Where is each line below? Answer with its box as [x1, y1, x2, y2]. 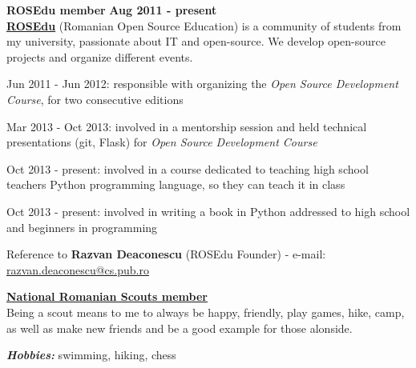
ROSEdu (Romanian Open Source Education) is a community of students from [6, 17, 402, 34]
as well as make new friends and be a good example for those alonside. [6, 319, 353, 336]
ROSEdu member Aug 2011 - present [6, 2, 217, 18]
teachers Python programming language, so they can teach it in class [6, 176, 345, 193]
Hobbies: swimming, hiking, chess [6, 346, 176, 363]
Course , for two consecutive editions [6, 90, 184, 107]
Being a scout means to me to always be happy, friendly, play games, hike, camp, [6, 303, 405, 320]
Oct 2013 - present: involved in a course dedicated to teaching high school [6, 160, 369, 177]
